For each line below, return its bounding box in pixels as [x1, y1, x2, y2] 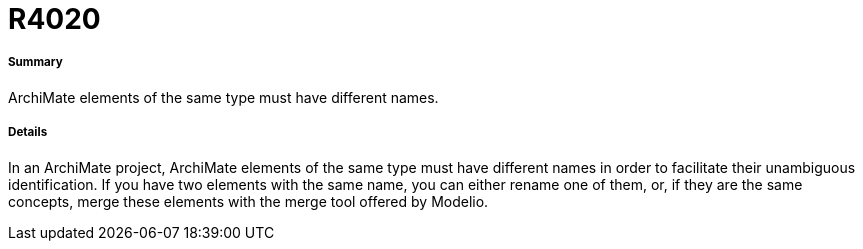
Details [8, 125, 48, 140]
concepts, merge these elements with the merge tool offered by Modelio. [8, 192, 489, 210]
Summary [8, 55, 63, 70]
